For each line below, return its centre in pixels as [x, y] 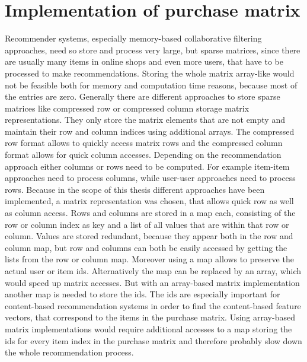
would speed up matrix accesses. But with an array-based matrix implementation [152, 282]
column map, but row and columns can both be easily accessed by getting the [146, 247]
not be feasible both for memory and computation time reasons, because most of [151, 85]
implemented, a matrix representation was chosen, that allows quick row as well [149, 201]
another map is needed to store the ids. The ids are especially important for [143, 294]
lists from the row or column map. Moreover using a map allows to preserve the [149, 259]
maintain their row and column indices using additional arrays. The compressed [150, 131]
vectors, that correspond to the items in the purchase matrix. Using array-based [150, 317]
